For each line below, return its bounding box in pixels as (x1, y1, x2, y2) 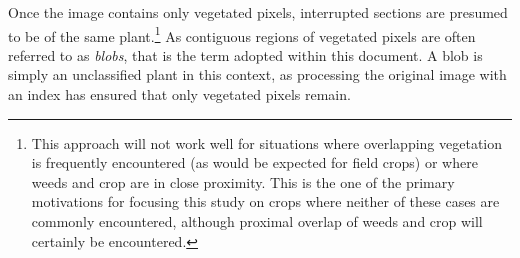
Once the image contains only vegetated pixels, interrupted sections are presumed (8, 2, 508, 22)
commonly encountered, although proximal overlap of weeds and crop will (31, 211, 483, 231)
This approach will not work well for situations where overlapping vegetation (31, 132, 503, 153)
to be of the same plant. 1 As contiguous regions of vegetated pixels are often (8, 22, 476, 46)
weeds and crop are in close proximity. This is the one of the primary (31, 171, 455, 192)
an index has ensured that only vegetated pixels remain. (8, 84, 351, 105)
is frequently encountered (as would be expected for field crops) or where (31, 152, 478, 173)
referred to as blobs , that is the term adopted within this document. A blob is (8, 44, 483, 65)
